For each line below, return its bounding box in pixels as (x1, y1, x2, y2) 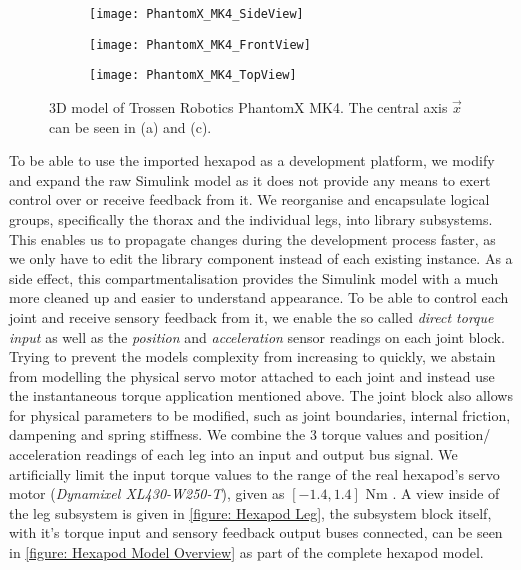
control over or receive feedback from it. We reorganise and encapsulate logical (9, 189, 490, 210)
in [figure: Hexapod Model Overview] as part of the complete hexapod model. (9, 542, 484, 563)
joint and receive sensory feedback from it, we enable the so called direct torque (9, 306, 494, 327)
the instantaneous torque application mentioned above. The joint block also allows (9, 385, 513, 406)
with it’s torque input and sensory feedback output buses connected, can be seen (9, 522, 503, 543)
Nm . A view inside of (365, 483, 500, 504)
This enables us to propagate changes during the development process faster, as (9, 228, 496, 249)
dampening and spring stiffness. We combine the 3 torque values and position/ (9, 424, 491, 445)
